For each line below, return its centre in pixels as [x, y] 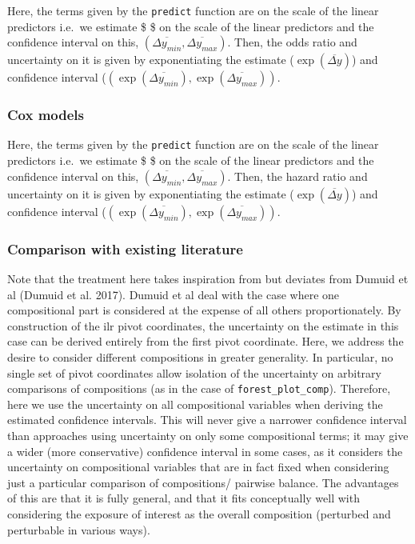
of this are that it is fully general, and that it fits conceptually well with [184, 498]
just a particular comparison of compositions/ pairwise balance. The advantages [203, 482]
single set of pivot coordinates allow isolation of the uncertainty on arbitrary [194, 372]
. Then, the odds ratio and [292, 42]
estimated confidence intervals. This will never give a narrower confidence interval [207, 420]
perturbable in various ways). [79, 529]
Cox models [46, 115]
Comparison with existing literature [125, 248]
